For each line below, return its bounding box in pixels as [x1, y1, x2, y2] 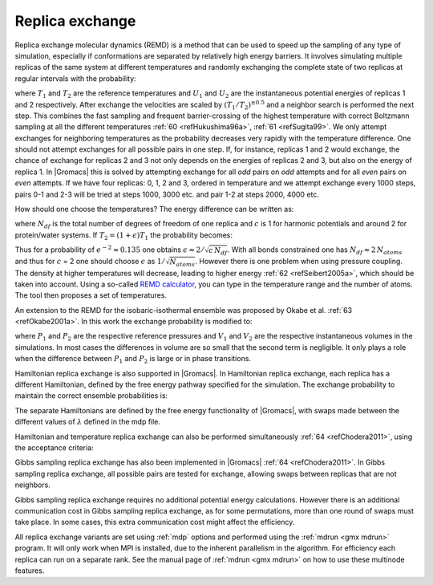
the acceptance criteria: [14, 443, 94, 453]
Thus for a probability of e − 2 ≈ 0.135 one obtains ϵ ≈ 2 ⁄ [14, 244, 204, 254]
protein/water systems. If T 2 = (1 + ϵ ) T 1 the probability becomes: [14, 230, 233, 242]
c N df [208, 246, 228, 257]
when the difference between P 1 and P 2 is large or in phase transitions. [14, 354, 252, 365]
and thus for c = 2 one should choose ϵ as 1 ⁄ [14, 257, 164, 266]
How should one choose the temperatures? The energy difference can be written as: [14, 205, 294, 214]
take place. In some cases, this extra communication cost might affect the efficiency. [14, 518, 295, 527]
